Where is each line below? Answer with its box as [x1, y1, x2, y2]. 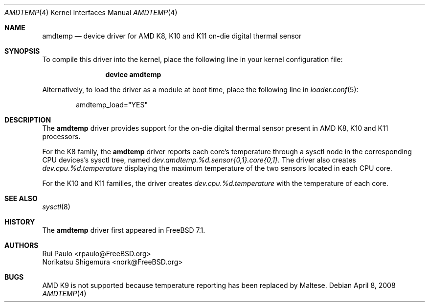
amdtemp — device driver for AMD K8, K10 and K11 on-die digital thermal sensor [42, 32, 302, 40]
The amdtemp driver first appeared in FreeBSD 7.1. [42, 226, 205, 234]
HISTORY [4, 218, 35, 226]
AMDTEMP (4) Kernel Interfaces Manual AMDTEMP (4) [4, 8, 178, 17]
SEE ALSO [4, 194, 38, 203]
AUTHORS [4, 241, 39, 249]
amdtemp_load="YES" [76, 101, 148, 109]
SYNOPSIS [4, 47, 40, 55]
